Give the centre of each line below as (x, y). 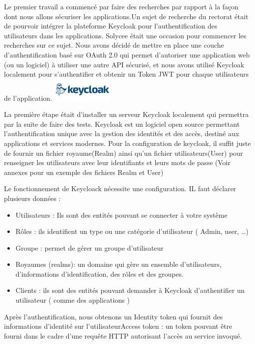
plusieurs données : (32, 198)
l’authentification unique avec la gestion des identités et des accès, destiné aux (122, 133)
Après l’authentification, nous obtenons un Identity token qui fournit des (113, 316)
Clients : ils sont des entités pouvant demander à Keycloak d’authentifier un (130, 290)
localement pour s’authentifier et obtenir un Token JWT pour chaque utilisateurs (127, 74)
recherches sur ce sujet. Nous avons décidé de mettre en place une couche (114, 45)
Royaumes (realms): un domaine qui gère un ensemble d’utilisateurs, (118, 264)
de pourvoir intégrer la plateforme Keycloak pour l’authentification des (111, 26)
